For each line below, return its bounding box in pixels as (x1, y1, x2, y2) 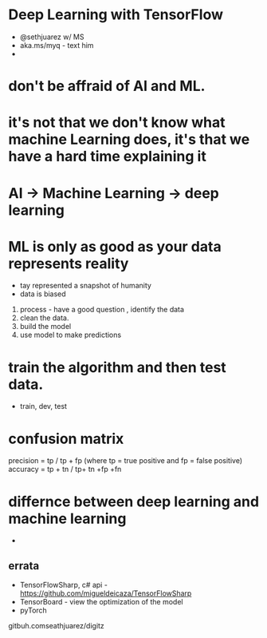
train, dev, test (19, 402, 68, 411)
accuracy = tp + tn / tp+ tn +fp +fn (8, 465, 122, 474)
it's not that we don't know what (8, 113, 226, 132)
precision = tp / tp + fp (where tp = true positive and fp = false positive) (8, 456, 243, 466)
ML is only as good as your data (8, 237, 222, 256)
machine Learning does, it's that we (8, 130, 250, 149)
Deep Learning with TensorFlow (8, 6, 223, 24)
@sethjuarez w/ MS (19, 32, 84, 42)
